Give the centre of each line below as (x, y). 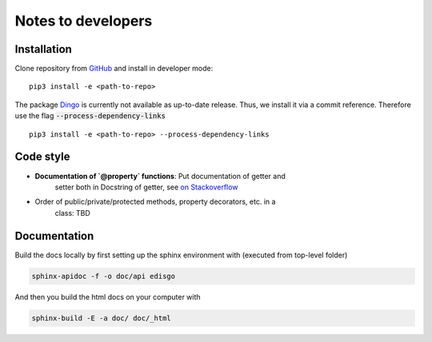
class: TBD (73, 213)
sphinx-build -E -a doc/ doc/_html (101, 318)
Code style (42, 157)
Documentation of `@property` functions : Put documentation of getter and (160, 176)
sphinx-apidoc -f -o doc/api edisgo (104, 276)
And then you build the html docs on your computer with (108, 296)
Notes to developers (84, 21)
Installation (43, 49)
